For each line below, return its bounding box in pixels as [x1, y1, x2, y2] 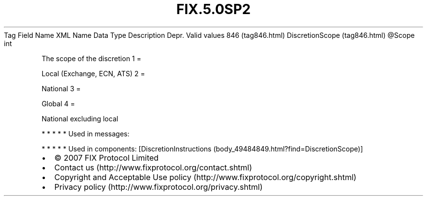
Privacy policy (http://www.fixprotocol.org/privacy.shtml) [54, 182, 263, 192]
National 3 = [41, 84, 81, 93]
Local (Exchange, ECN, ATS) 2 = [41, 69, 145, 78]
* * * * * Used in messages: [41, 129, 130, 138]
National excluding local [41, 114, 118, 123]
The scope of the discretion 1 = [41, 54, 141, 63]
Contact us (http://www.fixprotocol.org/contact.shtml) [54, 162, 252, 172]
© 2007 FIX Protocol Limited [54, 152, 159, 163]
